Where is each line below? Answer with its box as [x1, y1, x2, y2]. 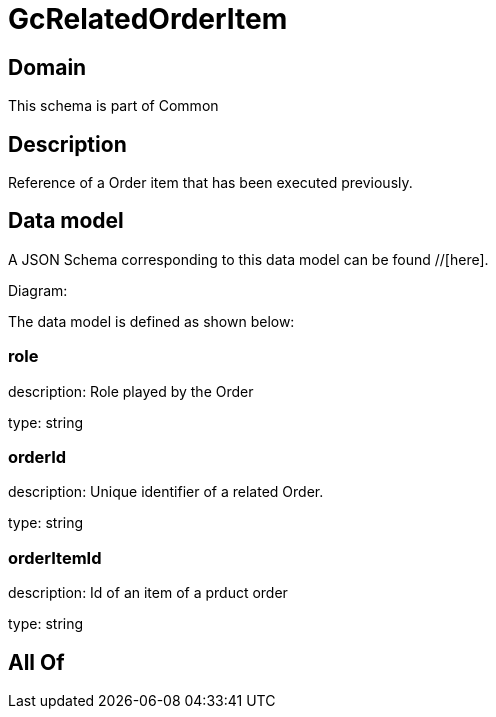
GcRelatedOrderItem [8, 2, 288, 36]
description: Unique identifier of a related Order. [8, 483, 324, 501]
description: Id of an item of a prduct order [8, 584, 288, 602]
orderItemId [8, 547, 102, 568]
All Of [8, 649, 65, 675]
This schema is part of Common [8, 97, 219, 115]
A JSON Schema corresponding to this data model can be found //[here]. [8, 250, 489, 268]
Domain [8, 54, 87, 80]
